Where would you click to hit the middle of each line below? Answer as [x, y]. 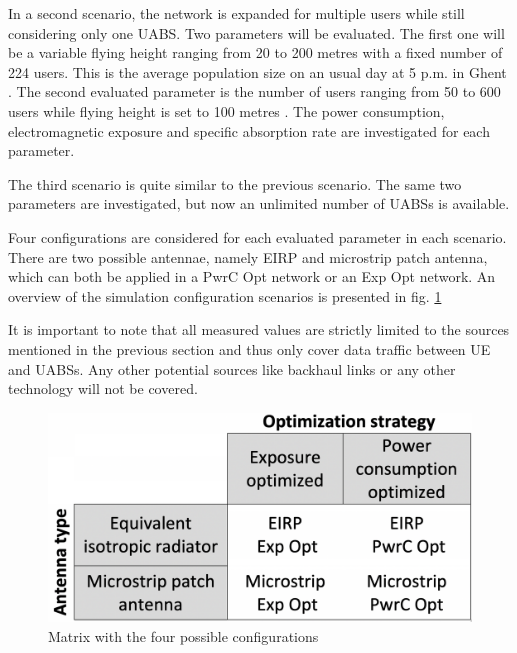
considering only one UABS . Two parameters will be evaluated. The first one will [256, 32]
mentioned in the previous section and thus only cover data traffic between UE [249, 348]
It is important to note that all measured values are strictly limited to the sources [259, 329]
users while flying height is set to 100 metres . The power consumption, [226, 110]
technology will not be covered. [103, 388]
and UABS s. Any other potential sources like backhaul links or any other [232, 368]
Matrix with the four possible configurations [183, 635]
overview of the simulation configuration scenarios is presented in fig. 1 [225, 295]
